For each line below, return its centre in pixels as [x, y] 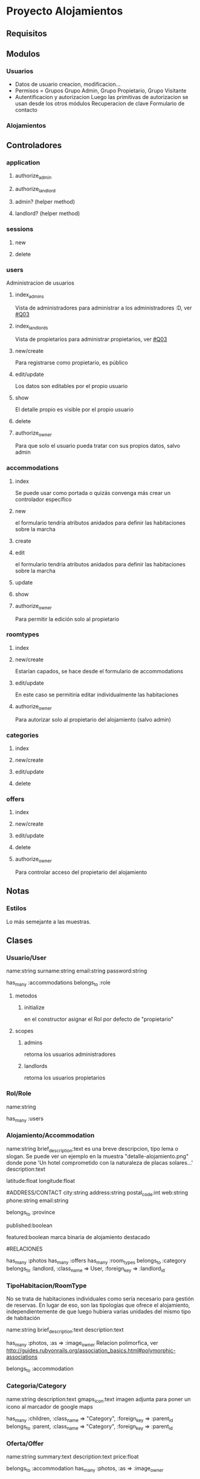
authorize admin [33, 176]
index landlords [31, 326]
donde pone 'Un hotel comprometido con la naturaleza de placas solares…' [100, 1163]
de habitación [23, 1318]
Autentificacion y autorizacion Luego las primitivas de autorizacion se [102, 97]
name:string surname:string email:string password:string [77, 971]
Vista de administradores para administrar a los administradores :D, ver [103, 308]
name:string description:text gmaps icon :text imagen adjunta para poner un [98, 1400]
